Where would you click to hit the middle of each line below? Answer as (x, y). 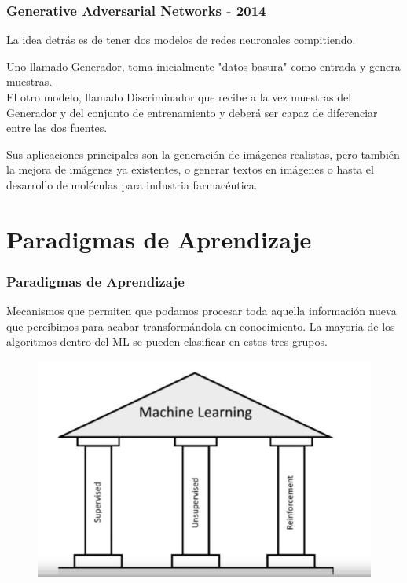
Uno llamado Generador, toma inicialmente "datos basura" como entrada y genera (203, 66)
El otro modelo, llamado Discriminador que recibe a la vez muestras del (179, 97)
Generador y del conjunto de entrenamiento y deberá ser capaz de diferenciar (192, 112)
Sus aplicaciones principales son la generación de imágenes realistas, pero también (203, 154)
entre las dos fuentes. (57, 128)
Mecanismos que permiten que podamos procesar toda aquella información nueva (202, 311)
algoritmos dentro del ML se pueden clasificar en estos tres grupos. (167, 341)
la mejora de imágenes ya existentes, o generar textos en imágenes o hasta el (190, 169)
